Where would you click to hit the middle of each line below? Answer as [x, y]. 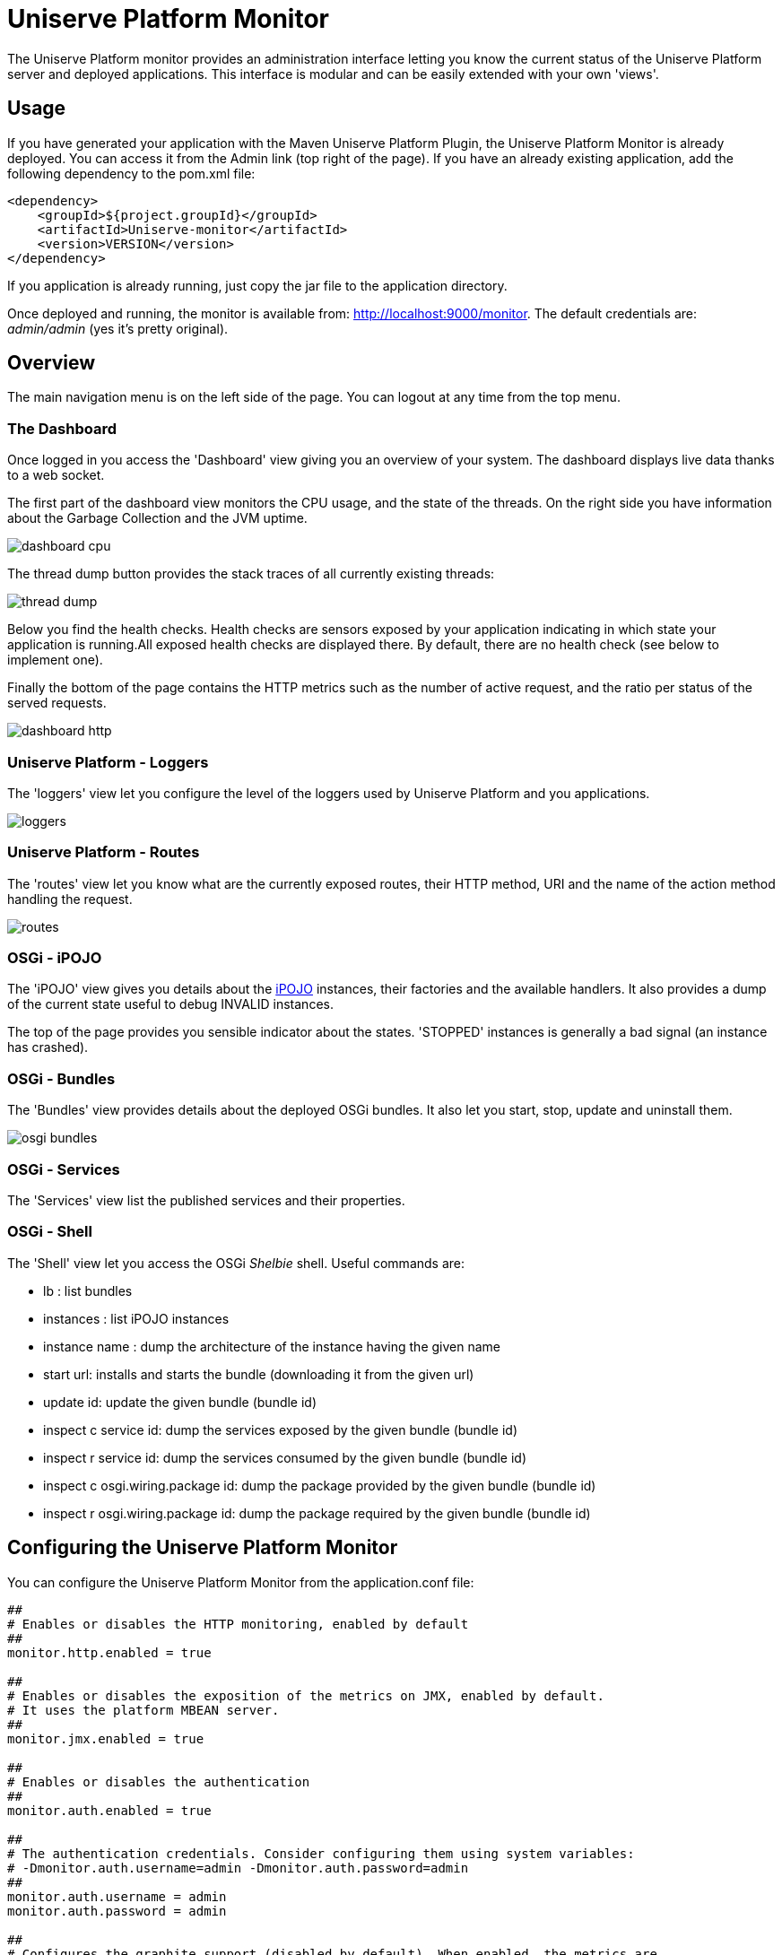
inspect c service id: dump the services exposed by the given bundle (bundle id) [281, 1429]
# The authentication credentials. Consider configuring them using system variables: [321, 1853]
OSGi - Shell [50, 1232]
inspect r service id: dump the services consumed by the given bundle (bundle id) [285, 1457]
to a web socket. [56, 475]
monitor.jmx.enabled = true [106, 1738]
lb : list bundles [88, 1290]
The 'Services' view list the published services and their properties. [206, 1200]
